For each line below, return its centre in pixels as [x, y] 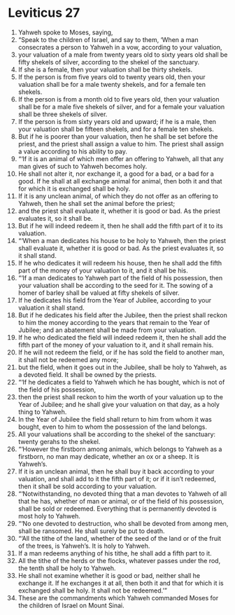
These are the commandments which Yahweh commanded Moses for [118, 597]
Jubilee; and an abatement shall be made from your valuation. [107, 330]
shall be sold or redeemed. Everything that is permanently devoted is [117, 509]
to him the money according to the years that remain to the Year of [114, 322]
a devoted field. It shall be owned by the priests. [87, 374]
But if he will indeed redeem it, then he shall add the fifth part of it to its [120, 226]
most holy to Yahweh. [49, 516]
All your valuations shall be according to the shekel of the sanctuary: [117, 434]
